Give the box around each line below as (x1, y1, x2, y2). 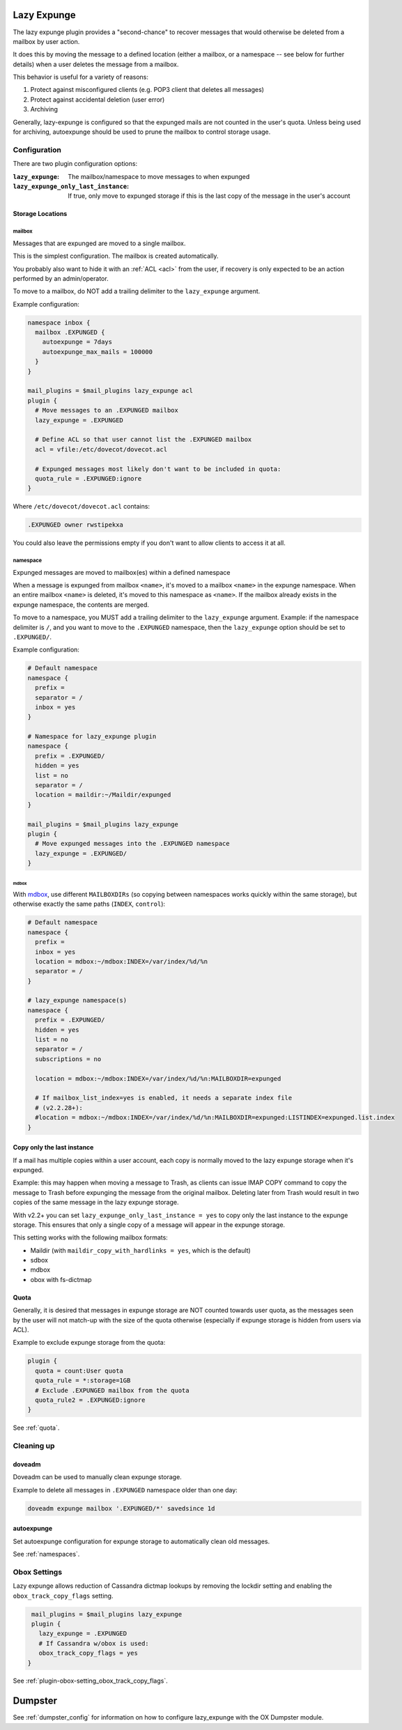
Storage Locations (13, 210, 68, 218)
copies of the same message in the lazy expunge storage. (13, 1198, 179, 1207)
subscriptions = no (35, 1055, 102, 1063)
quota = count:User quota (35, 1366, 123, 1375)
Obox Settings (13, 1567, 63, 1577)
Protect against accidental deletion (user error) (30, 95, 165, 104)
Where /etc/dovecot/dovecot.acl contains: (13, 502, 150, 511)
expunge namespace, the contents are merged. (13, 600, 150, 609)
